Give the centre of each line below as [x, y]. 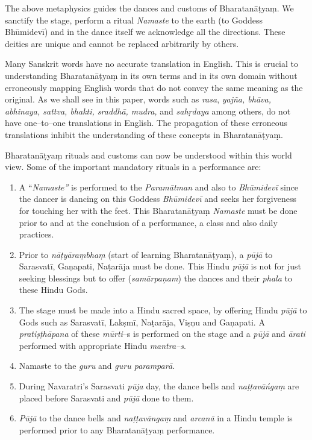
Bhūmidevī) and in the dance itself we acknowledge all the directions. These [145, 32]
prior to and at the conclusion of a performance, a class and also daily [148, 222]
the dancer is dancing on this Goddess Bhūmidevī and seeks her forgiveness [158, 199]
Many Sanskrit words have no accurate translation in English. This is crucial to [151, 64]
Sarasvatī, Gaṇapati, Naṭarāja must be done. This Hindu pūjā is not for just [160, 266]
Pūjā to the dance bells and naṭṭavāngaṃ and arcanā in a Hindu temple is [156, 418]
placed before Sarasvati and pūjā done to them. [106, 398]
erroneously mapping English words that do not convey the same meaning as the [154, 87]
